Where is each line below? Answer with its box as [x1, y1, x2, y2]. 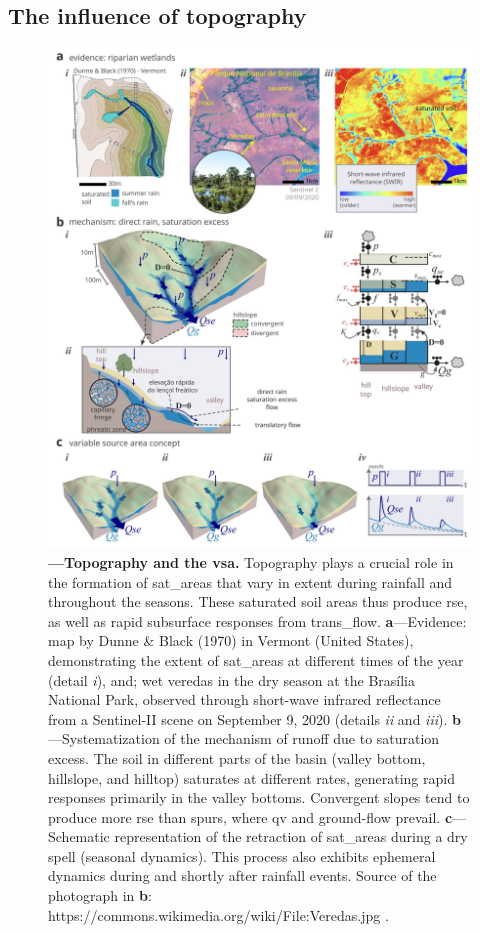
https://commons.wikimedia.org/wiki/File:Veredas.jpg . [48, 904, 389, 925]
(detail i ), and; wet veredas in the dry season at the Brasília [48, 669, 415, 690]
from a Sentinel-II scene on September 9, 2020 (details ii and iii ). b [48, 708, 461, 729]
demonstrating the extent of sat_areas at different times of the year [48, 649, 464, 670]
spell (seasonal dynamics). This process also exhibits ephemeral [48, 845, 436, 866]
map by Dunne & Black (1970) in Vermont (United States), [48, 630, 414, 651]
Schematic [48, 826, 110, 847]
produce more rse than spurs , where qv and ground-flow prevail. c [48, 806, 453, 827]
